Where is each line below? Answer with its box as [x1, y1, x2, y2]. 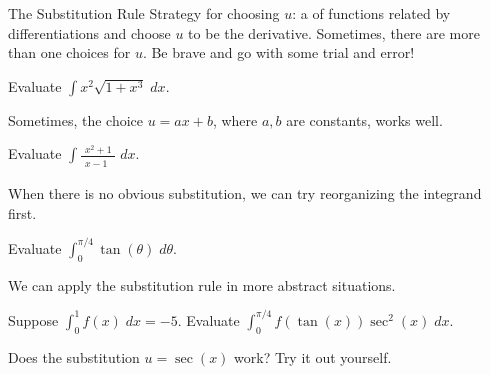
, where [212, 109, 258, 130]
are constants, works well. [286, 109, 443, 130]
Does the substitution [8, 346, 140, 367]
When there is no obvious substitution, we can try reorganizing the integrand [8, 183, 482, 204]
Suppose [8, 309, 59, 330]
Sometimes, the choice [8, 109, 143, 130]
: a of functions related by [292, 3, 451, 23]
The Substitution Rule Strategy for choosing [8, 3, 280, 23]
